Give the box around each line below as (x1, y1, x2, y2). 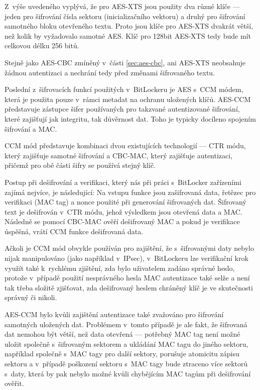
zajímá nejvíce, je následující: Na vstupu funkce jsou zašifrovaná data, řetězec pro (5, 186, 256, 197)
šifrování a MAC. (5, 123, 57, 134)
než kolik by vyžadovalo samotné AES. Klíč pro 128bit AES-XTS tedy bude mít (5, 30, 251, 41)
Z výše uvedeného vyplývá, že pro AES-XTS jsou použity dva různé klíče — (5, 1, 240, 11)
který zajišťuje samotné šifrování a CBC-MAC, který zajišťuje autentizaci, (5, 150, 233, 160)
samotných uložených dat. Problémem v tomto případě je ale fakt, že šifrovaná (5, 319, 247, 329)
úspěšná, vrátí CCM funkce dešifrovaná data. (5, 226, 144, 236)
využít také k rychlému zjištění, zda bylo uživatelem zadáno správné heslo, (5, 262, 235, 273)
